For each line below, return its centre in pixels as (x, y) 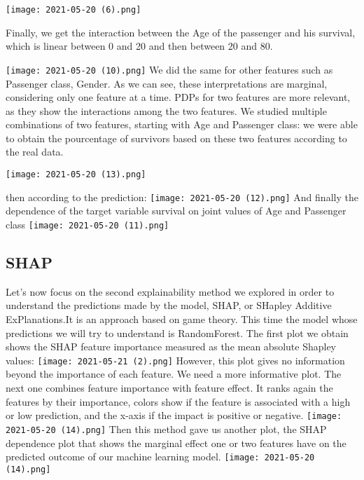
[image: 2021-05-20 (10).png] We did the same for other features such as (169, 69)
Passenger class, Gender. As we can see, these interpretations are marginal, (167, 83)
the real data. (35, 152)
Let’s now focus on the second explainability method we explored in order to (170, 291)
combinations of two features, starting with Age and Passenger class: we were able (182, 124)
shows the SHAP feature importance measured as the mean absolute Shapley (171, 347)
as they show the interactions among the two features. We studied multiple (166, 110)
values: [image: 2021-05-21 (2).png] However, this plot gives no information (175, 360)
